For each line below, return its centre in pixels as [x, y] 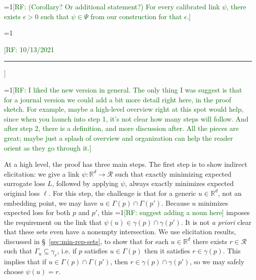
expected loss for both [37, 212]
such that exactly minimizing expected [173, 173]
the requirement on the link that [53, 222]
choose [14, 271]
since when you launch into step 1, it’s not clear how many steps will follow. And [126, 118]
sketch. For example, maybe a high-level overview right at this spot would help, [124, 109]
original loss [22, 193]
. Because [176, 202]
